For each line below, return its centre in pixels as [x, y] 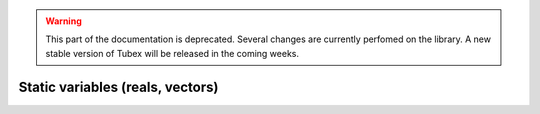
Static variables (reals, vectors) [118, 86]
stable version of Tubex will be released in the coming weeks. [172, 53]
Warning [63, 21]
